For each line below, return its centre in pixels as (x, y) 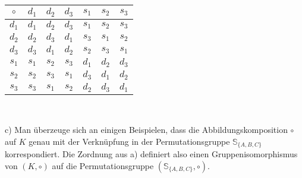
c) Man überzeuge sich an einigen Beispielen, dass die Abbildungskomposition (146, 130)
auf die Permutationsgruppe (103, 165)
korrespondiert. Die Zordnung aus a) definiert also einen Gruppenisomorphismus (151, 154)
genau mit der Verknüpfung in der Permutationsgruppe (129, 141)
